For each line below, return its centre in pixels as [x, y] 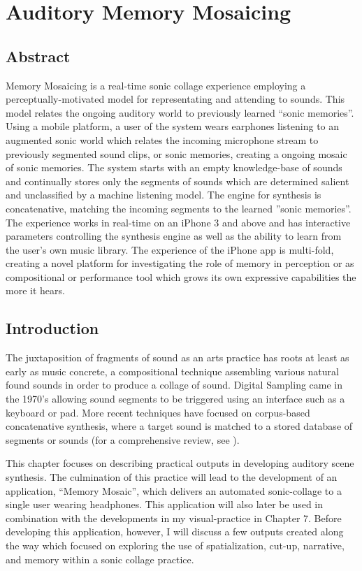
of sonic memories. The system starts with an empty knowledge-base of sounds [174, 167]
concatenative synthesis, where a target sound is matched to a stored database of [179, 426]
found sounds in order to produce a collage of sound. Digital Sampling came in [174, 385]
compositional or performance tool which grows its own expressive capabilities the [181, 276]
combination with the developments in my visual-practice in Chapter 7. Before [174, 518]
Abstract [38, 56]
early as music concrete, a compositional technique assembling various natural [172, 371]
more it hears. [35, 290]
